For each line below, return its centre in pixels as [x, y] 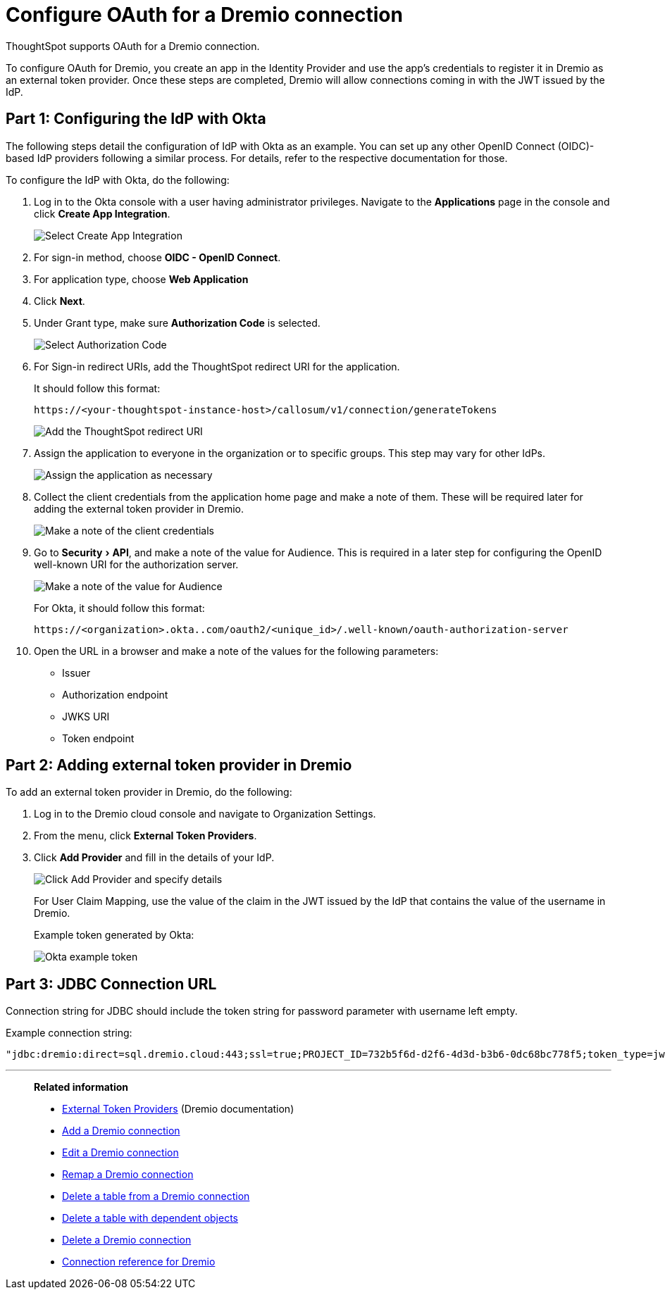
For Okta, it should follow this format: [119, 608]
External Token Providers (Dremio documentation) [178, 1109]
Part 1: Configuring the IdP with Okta [136, 119]
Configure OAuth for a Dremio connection [204, 15]
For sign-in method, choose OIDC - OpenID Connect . [157, 257]
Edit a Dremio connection [120, 1153]
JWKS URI [86, 716]
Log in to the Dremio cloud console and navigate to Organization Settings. [205, 814]
